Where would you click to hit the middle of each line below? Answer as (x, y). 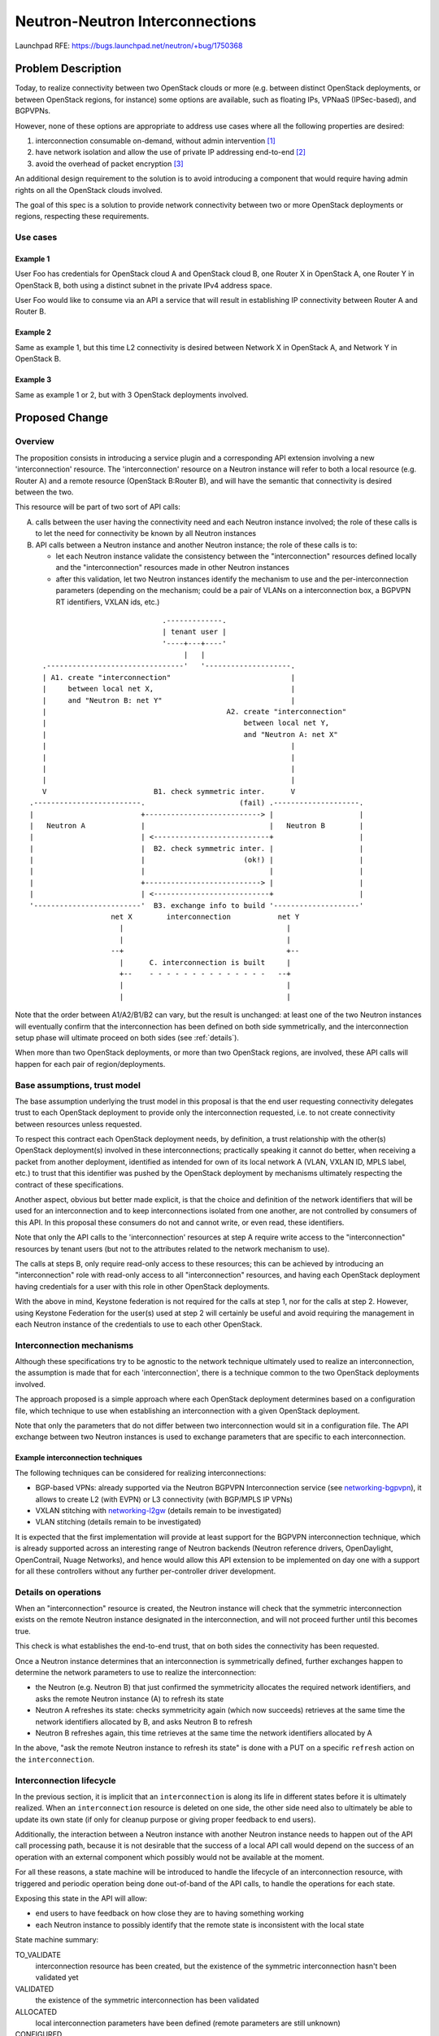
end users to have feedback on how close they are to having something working (170, 1913)
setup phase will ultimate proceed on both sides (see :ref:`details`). (127, 1038)
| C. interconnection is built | (205, 962)
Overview (35, 441)
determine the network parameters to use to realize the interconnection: (136, 1672)
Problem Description (68, 69)
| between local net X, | (169, 689)
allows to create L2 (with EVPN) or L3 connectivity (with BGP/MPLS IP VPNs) (164, 1499)
